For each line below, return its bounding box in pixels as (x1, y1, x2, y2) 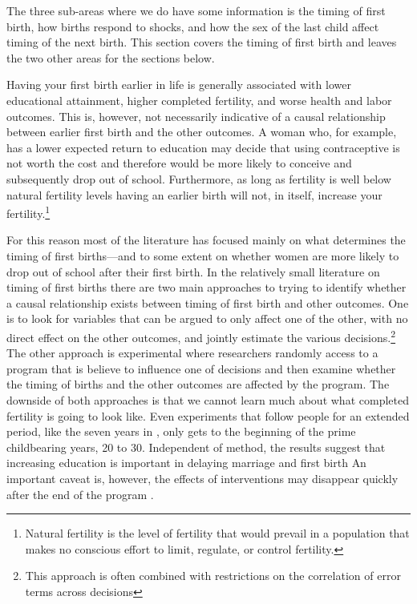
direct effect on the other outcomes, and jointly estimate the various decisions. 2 (6, 326, 396, 345)
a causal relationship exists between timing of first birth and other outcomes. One (6, 294, 409, 311)
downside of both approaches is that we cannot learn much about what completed (6, 391, 409, 408)
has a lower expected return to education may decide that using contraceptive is (6, 139, 400, 155)
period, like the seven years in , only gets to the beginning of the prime (6, 423, 356, 440)
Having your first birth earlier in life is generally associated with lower (6, 76, 351, 93)
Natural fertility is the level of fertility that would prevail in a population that (25, 525, 410, 542)
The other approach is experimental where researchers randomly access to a (6, 344, 379, 361)
